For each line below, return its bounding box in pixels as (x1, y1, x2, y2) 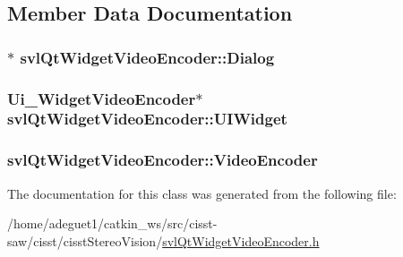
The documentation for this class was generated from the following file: (7, 184, 397, 202)
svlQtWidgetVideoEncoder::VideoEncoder (7, 149, 318, 171)
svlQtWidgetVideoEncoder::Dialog (20, 46, 275, 68)
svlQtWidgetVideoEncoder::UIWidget (7, 107, 287, 130)
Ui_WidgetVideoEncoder (7, 87, 196, 109)
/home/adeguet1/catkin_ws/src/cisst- (7, 214, 218, 233)
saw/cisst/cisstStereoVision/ (7, 231, 163, 250)
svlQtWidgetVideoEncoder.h (162, 231, 320, 250)
